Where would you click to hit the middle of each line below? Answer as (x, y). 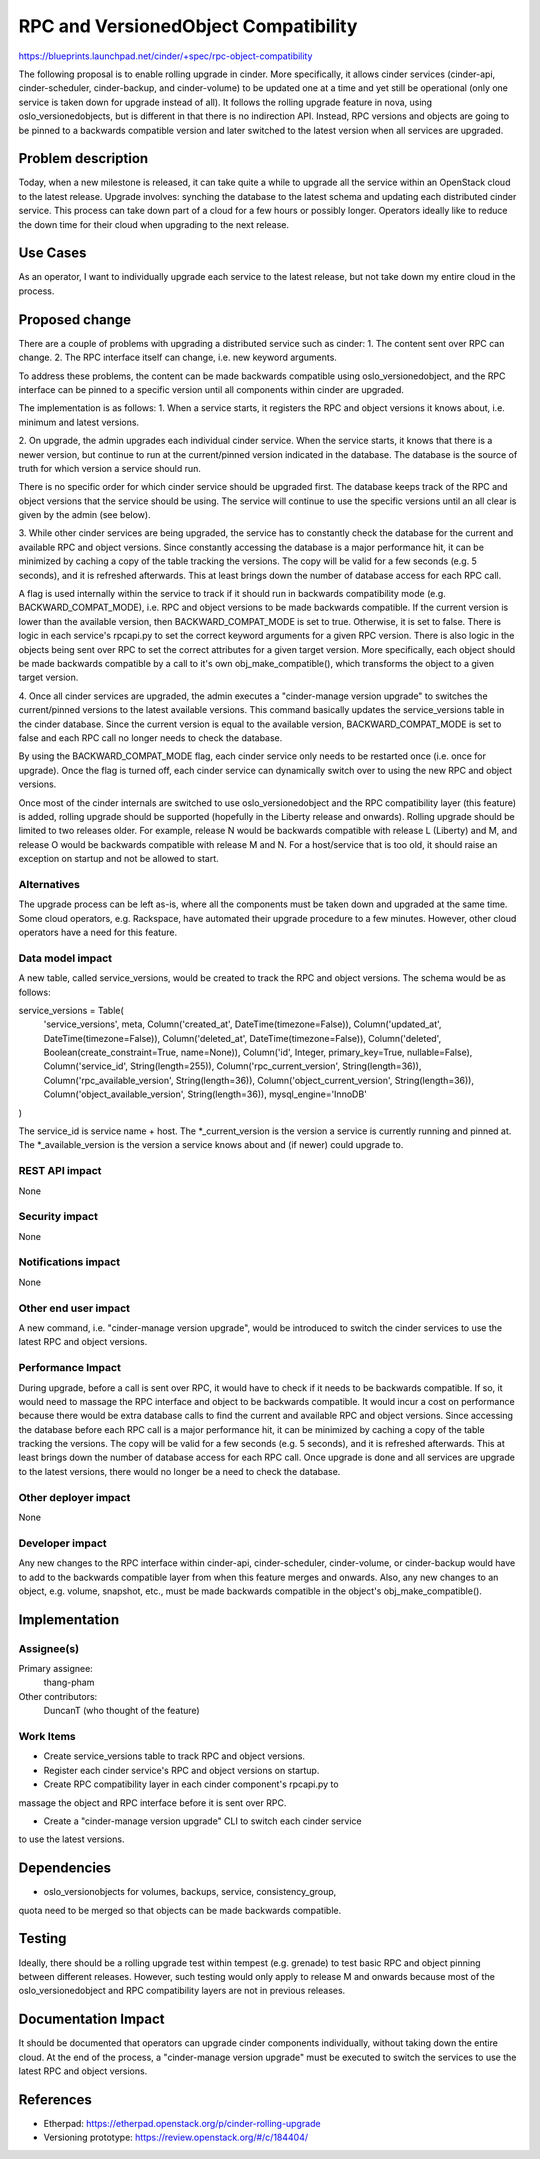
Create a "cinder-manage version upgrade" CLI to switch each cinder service (202, 1821)
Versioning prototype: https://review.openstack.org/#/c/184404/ (176, 2137)
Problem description (83, 158)
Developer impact (62, 1543)
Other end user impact (74, 1308)
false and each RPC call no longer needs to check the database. (150, 737)
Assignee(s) (49, 1648)
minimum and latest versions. (79, 422)
